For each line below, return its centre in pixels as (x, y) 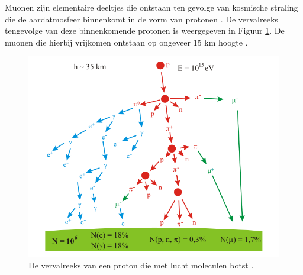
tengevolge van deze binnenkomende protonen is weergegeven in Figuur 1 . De (145, 30)
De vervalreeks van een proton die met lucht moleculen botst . (141, 265)
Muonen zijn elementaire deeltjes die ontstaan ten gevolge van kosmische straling (151, 7)
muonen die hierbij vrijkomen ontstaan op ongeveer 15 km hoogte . (126, 42)
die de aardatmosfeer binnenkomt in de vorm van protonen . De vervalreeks (141, 19)
